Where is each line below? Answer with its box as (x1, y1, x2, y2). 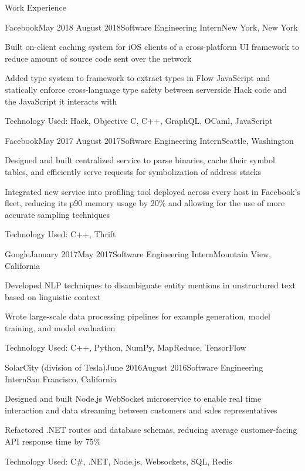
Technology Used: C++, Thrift (5, 228, 116, 240)
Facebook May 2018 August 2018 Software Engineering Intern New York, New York (5, 21, 298, 33)
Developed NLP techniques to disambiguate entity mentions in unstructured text (5, 279, 296, 291)
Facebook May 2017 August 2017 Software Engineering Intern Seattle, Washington (5, 134, 294, 146)
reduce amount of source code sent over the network (5, 52, 192, 64)
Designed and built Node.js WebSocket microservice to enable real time (5, 392, 262, 405)
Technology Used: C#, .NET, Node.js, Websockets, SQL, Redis (5, 455, 232, 467)
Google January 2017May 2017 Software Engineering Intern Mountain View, (5, 247, 272, 260)
